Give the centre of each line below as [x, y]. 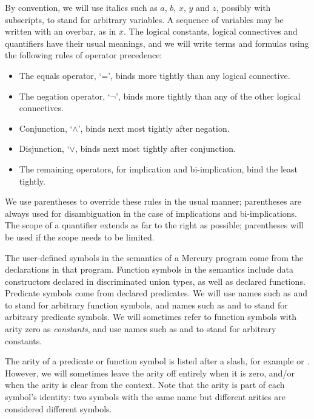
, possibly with [243, 7]
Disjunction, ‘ [44, 148]
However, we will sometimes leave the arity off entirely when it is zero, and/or [150, 373]
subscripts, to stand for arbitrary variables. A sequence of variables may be [144, 19]
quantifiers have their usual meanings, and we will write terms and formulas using [157, 43]
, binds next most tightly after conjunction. [155, 148]
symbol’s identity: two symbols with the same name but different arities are [145, 397]
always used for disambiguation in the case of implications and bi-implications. [151, 213]
